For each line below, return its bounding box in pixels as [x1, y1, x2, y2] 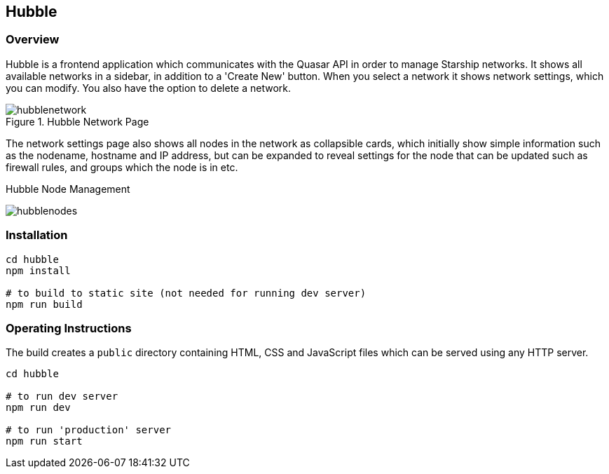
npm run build [6, 298, 83, 310]
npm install [6, 264, 71, 276]
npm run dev [6, 402, 71, 414]
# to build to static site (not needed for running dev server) [6, 287, 367, 299]
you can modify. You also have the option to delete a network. [6, 81, 292, 94]
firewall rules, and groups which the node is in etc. [6, 161, 238, 173]
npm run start [6, 435, 83, 447]
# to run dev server [6, 391, 118, 402]
